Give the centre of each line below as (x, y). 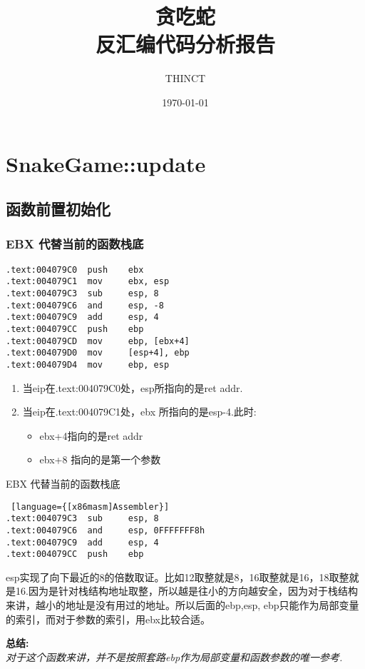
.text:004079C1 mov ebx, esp (88, 282)
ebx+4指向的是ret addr (91, 435)
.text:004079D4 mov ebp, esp (88, 364)
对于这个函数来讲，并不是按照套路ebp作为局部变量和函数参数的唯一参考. (174, 657)
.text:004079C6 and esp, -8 (85, 305)
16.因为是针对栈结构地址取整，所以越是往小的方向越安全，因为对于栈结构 (186, 591)
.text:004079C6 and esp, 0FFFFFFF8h (106, 530)
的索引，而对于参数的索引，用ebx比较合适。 (108, 619)
